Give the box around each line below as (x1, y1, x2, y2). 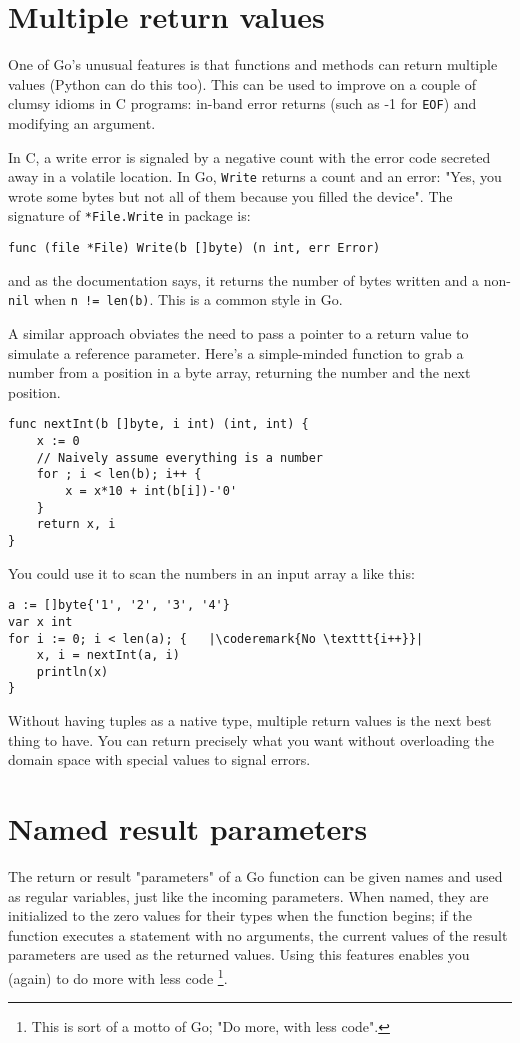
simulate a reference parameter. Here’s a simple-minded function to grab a (8, 342, 464, 363)
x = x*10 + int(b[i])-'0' (65, 483, 238, 498)
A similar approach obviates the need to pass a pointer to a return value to (8, 322, 469, 343)
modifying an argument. (8, 112, 156, 133)
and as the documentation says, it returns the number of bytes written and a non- (8, 269, 511, 290)
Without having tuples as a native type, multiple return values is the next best (8, 710, 492, 731)
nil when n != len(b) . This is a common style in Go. (8, 289, 343, 310)
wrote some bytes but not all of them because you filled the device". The (8, 185, 453, 206)
